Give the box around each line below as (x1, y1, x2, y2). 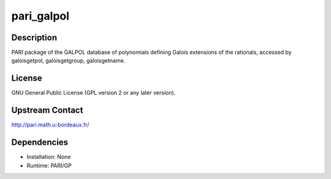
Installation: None (26, 153, 71, 161)
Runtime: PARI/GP (26, 162, 72, 169)
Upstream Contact (11, 105, 83, 115)
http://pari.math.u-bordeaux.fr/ (11, 121, 89, 128)
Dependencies (11, 137, 69, 148)
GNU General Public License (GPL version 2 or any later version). (11, 89, 176, 97)
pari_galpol (11, 9, 70, 23)
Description (11, 32, 58, 43)
